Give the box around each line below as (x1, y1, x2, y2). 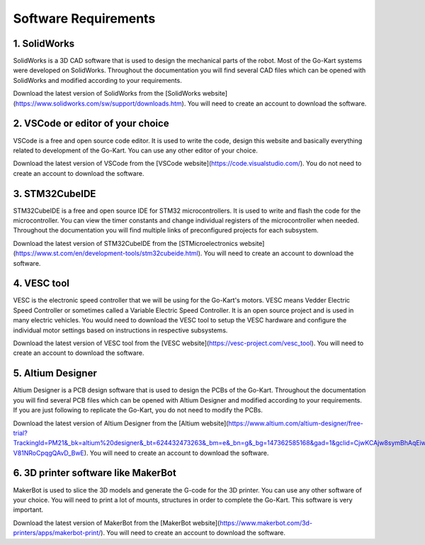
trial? (13, 429, 28, 437)
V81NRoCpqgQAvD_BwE (13, 449, 85, 457)
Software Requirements (13, 11, 156, 26)
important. (13, 505, 44, 514)
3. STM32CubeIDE (13, 188, 96, 200)
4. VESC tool (13, 277, 70, 290)
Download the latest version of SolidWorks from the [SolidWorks (13, 89, 201, 98)
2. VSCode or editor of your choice (13, 118, 169, 130)
